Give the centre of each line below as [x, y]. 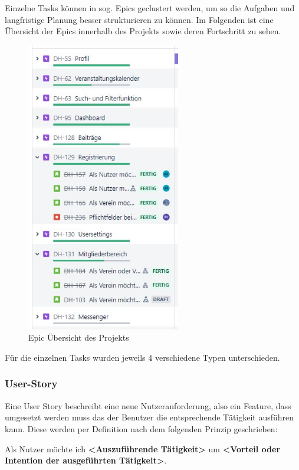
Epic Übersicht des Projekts [79, 337]
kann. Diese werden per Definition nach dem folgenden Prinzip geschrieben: [141, 428]
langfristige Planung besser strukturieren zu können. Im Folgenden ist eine [139, 19]
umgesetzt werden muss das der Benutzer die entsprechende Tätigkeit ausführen [149, 417]
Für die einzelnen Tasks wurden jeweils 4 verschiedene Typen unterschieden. [142, 357]
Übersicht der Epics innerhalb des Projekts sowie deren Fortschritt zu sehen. [143, 31]
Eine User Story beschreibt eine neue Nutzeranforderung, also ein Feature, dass [148, 405]
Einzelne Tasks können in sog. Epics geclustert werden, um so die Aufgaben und [150, 8]
